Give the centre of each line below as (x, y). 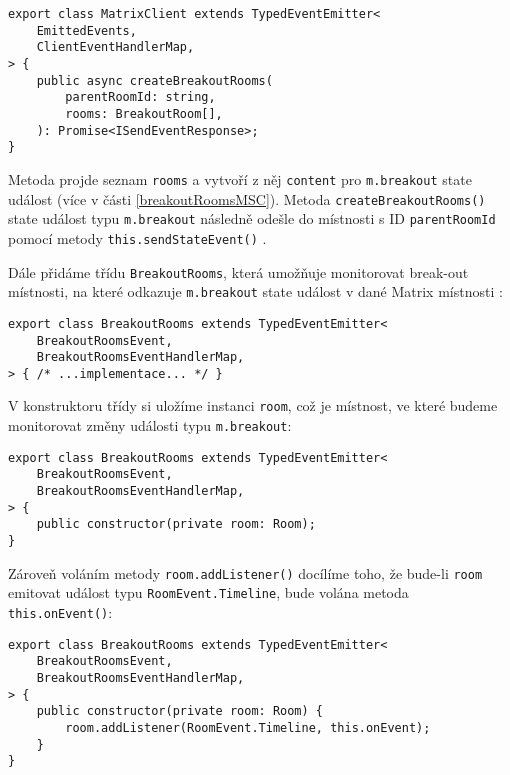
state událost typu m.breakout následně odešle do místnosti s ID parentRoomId (252, 218)
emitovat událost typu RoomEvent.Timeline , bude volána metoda (208, 592)
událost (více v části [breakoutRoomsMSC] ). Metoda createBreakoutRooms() (247, 198)
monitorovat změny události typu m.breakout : (150, 425)
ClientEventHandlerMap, (115, 47)
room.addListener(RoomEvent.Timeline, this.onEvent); (248, 727)
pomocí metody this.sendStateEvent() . (137, 237)
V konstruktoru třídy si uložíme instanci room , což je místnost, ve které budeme (253, 405)
